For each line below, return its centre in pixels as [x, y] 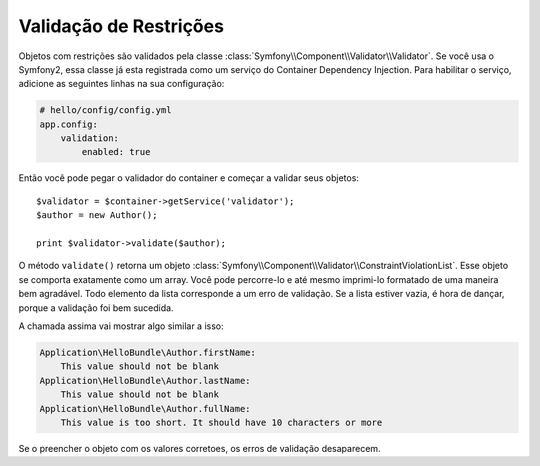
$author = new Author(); [97, 215]
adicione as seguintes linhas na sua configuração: [121, 84]
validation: [90, 138]
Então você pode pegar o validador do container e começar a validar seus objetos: [189, 178]
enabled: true [116, 152]
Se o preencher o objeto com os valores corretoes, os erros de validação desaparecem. [199, 448]
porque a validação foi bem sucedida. [96, 307]
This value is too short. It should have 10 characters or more [221, 422]
